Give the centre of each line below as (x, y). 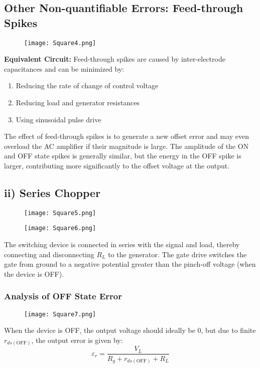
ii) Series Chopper (52, 192)
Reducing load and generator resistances (78, 103)
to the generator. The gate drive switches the (177, 254)
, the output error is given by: (77, 340)
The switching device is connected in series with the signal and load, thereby (122, 244)
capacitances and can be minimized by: (64, 68)
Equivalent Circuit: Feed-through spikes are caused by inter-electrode (115, 59)
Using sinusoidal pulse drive (58, 119)
